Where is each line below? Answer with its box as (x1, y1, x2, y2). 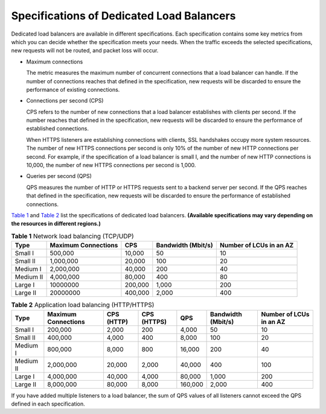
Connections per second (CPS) (26, 97, 104, 104)
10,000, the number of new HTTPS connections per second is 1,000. (26, 162, 196, 169)
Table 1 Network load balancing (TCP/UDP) (11, 232, 134, 240)
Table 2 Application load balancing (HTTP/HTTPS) (11, 301, 155, 309)
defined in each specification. (11, 400, 85, 407)
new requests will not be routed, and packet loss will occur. (11, 47, 159, 54)
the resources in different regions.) (11, 220, 101, 228)
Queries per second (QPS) (26, 173, 92, 180)
